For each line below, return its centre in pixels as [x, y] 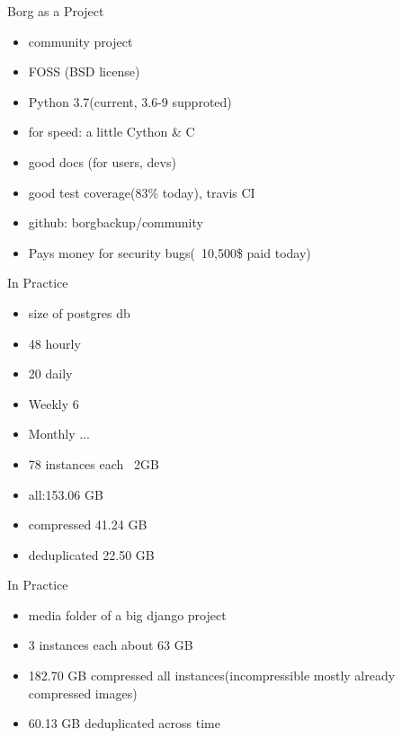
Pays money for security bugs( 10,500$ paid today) [170, 252]
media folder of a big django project [127, 614]
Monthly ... [59, 434]
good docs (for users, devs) [102, 161]
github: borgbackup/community [116, 222]
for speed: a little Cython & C [112, 132]
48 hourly [54, 343]
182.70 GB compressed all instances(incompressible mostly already [212, 676]
